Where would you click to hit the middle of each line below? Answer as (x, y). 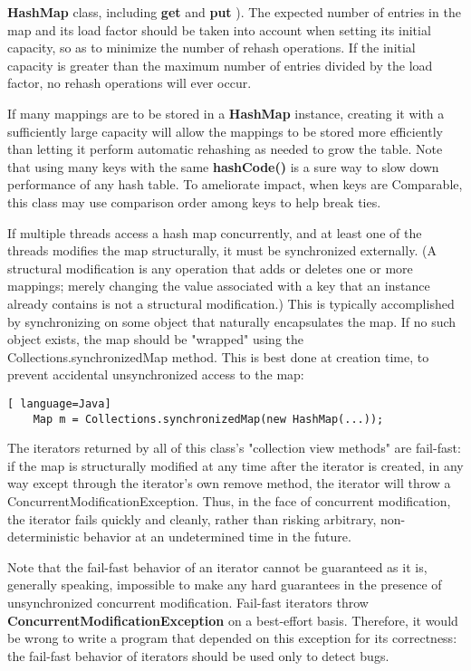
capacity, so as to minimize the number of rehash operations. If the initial (211, 48)
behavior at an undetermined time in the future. (217, 537)
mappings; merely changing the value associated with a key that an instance (219, 286)
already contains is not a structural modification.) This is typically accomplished (231, 303)
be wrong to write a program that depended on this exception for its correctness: (232, 638)
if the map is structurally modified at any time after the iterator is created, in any (235, 465)
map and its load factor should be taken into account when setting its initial (219, 29)
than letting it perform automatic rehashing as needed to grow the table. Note (225, 149)
